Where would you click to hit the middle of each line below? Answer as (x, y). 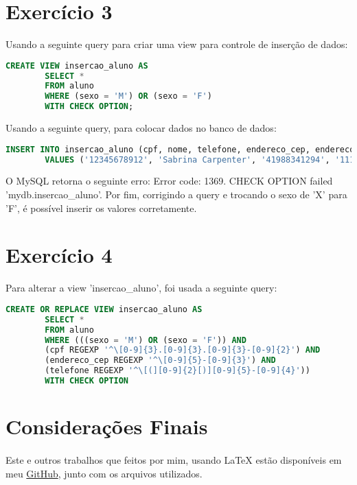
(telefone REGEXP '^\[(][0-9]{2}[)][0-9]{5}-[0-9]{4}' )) (177, 371)
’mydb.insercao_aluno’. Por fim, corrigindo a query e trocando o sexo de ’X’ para (176, 194)
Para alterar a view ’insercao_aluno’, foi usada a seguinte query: (141, 288)
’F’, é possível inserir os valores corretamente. (101, 208)
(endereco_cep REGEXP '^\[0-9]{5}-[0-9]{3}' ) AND (160, 360)
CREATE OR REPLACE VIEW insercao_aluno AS (104, 309)
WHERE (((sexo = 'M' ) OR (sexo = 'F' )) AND (146, 340)
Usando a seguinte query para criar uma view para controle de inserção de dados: (177, 44)
